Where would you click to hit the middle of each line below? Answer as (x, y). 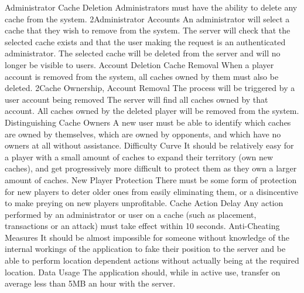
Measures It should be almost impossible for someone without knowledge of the (147, 237)
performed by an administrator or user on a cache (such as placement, (131, 214)
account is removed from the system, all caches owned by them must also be (142, 76)
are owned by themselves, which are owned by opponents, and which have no (143, 134)
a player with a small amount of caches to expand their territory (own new (139, 156)
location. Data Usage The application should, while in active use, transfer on (143, 272)
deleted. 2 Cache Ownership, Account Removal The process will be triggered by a (150, 88)
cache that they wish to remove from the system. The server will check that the (148, 30)
